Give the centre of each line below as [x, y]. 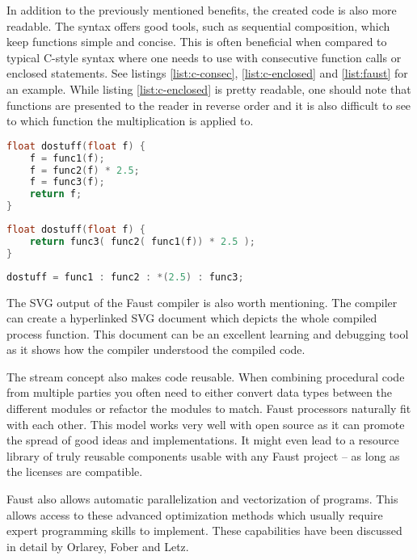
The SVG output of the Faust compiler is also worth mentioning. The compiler [202, 302]
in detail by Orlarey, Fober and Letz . [98, 546]
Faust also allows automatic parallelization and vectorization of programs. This [202, 499]
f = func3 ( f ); [67, 182]
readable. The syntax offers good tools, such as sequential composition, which [198, 25]
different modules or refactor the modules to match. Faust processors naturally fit [209, 408]
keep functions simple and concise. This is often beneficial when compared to [197, 42]
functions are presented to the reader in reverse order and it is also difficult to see [209, 105]
